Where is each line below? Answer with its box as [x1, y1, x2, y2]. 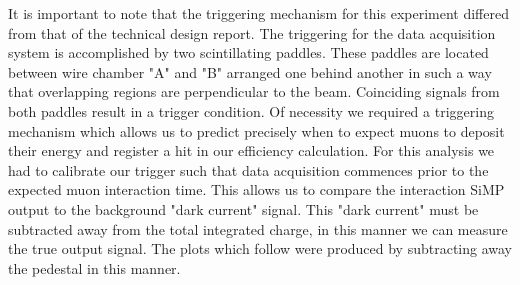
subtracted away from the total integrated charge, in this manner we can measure [8, 218, 508, 239]
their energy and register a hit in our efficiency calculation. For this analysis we [8, 140, 495, 161]
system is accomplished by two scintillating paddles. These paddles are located [8, 42, 489, 63]
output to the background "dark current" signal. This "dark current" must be [8, 198, 479, 219]
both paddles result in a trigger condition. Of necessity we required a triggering [8, 100, 494, 121]
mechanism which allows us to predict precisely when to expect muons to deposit [8, 120, 505, 141]
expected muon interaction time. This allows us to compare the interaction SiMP [8, 179, 505, 200]
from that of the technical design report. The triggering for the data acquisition [8, 22, 496, 43]
